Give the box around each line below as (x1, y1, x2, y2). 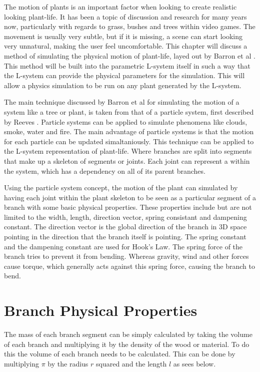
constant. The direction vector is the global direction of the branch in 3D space (4, 221, 247, 232)
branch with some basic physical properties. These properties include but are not (4, 202, 252, 212)
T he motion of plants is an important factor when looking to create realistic (4, 2, 237, 12)
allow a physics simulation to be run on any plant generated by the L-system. (4, 80, 241, 90)
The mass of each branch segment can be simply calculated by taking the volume (4, 329, 252, 339)
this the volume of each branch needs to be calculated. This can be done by (4, 348, 235, 359)
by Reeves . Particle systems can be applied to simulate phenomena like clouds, (4, 116, 247, 127)
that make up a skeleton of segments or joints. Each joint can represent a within (4, 155, 250, 166)
